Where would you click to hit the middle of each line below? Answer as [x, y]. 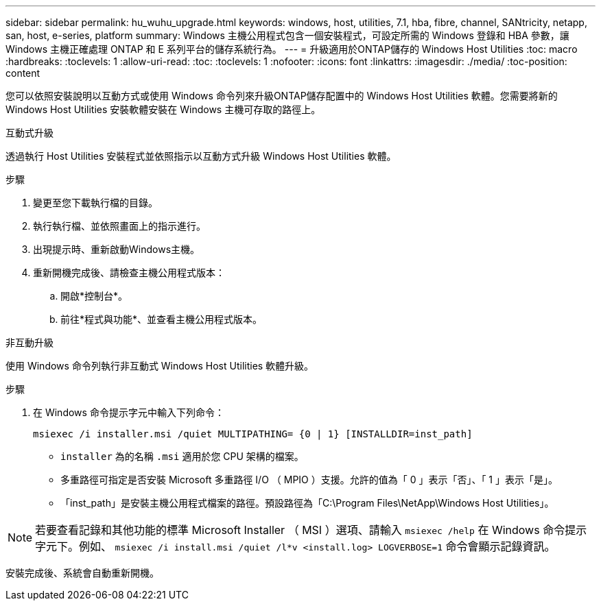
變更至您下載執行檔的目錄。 [95, 203]
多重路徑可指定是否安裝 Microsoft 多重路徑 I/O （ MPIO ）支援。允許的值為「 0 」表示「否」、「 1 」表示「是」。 [309, 480]
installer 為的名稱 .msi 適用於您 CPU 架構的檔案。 [182, 456]
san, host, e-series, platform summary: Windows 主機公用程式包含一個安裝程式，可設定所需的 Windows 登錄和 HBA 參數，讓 [287, 35]
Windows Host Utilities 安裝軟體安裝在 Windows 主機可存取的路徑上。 [163, 109]
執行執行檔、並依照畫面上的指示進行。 [119, 226]
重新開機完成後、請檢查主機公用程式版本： [129, 272]
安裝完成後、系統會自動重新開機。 [82, 573]
